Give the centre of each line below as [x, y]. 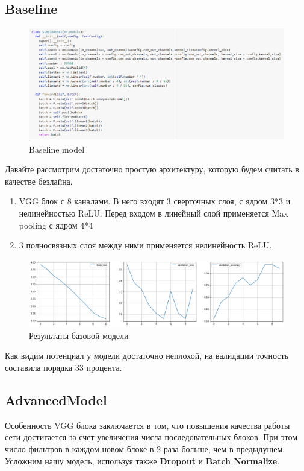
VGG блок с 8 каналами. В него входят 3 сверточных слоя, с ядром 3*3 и [155, 201]
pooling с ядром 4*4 [56, 225]
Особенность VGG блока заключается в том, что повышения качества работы [147, 425]
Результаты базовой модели [79, 335]
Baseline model [57, 149]
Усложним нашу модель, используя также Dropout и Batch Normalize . [142, 460]
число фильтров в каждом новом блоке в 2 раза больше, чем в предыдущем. [145, 449]
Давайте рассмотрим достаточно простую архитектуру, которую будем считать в [152, 169]
